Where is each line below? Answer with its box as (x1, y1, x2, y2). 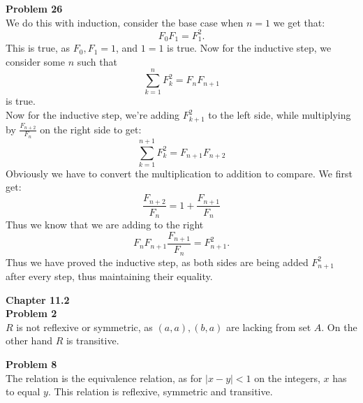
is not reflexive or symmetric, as (16, 319, 153, 334)
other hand (6, 333, 52, 348)
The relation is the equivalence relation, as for (6, 370, 202, 385)
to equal (6, 384, 40, 399)
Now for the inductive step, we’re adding (6, 108, 180, 122)
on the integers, (254, 370, 320, 385)
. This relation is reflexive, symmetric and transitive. (47, 384, 273, 399)
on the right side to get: (40, 122, 142, 136)
